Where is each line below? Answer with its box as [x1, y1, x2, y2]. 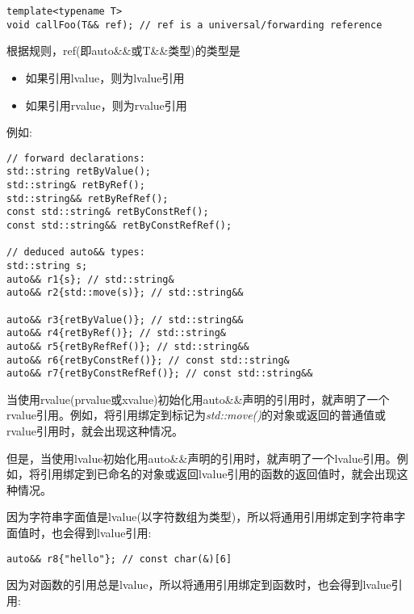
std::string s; [6, 259, 88, 271]
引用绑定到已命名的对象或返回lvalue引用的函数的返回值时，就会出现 [40, 465, 397, 482]
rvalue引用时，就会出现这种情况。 [6, 423, 183, 439]
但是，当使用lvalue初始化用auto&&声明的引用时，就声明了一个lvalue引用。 [6, 449, 397, 466]
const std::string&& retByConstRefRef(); [6, 219, 232, 231]
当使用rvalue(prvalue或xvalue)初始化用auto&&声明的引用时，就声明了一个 [6, 390, 390, 407]
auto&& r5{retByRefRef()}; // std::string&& [6, 340, 249, 352]
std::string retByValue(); [6, 166, 151, 178]
